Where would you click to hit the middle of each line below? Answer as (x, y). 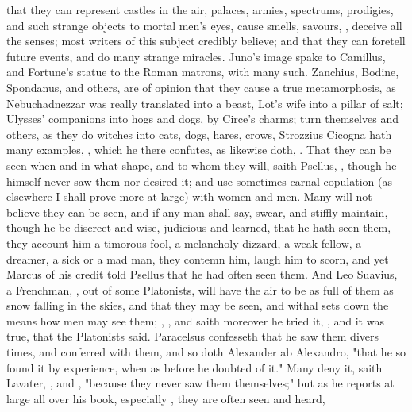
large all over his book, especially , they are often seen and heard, (166, 398)
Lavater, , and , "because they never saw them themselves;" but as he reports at (200, 383)
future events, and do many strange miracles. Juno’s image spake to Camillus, (196, 56)
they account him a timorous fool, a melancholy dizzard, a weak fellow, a (184, 243)
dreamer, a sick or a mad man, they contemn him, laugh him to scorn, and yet (198, 258)
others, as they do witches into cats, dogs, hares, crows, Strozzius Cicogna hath (199, 134)
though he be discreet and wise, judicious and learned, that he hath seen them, (199, 227)
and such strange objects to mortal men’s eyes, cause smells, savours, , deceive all (204, 25)
